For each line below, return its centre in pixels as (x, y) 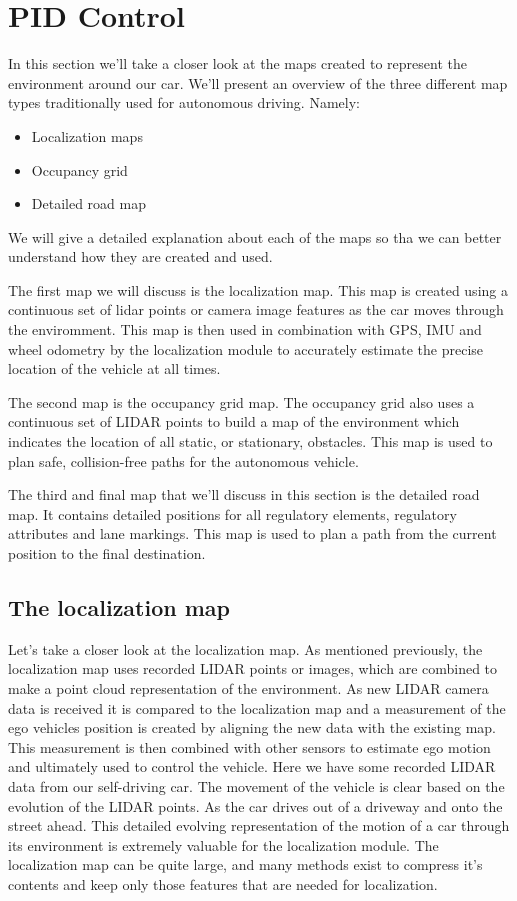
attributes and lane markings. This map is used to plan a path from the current (252, 533)
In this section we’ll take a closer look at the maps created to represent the (237, 63)
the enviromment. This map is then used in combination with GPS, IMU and (245, 329)
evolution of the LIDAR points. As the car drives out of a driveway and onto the (255, 805)
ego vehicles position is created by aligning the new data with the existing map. (252, 727)
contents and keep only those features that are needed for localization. (223, 883)
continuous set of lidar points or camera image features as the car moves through (256, 309)
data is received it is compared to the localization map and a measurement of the (257, 707)
